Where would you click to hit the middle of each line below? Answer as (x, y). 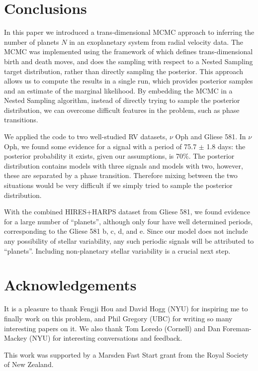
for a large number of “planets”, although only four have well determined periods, (129, 221)
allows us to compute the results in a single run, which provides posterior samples (129, 81)
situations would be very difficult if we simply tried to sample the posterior (118, 185)
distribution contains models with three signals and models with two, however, (124, 165)
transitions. (21, 120)
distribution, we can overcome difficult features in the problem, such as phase (122, 110)
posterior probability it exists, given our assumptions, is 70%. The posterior (119, 156)
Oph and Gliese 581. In (211, 137)
